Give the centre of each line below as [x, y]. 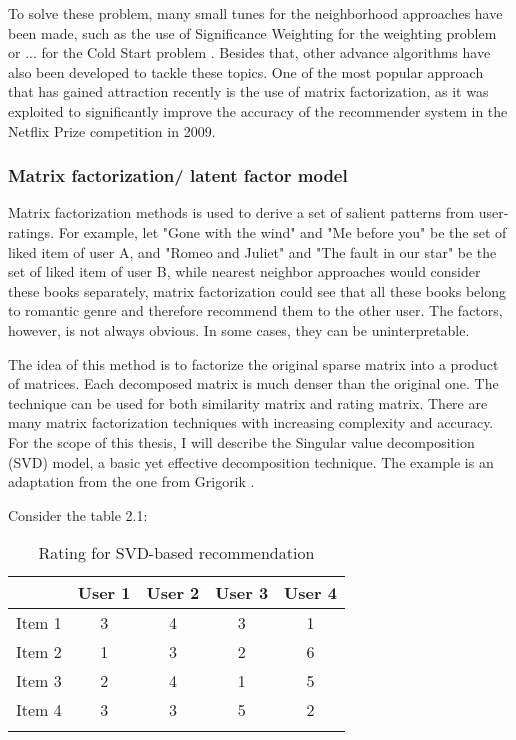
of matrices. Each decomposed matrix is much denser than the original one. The [253, 383]
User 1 [104, 593]
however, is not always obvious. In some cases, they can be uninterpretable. [239, 329]
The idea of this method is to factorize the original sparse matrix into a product [253, 363]
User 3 [242, 593]
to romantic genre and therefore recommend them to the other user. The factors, [255, 310]
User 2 [173, 593]
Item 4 [39, 710]
